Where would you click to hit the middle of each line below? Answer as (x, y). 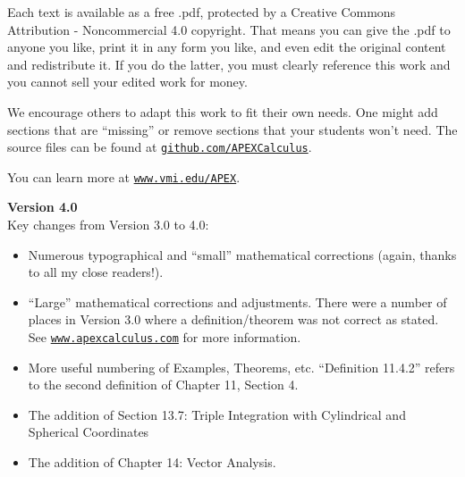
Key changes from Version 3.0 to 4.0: (108, 225)
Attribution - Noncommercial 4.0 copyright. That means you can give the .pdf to (229, 29)
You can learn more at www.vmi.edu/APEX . (124, 176)
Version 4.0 (42, 207)
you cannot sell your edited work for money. (127, 82)
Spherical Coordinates (89, 432)
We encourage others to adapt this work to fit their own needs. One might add (223, 111)
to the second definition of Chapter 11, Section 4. (163, 385)
